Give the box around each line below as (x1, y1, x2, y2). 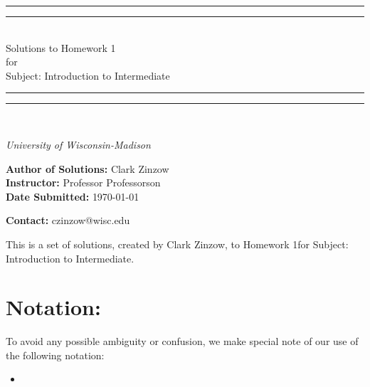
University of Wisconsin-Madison (6, 137, 151, 152)
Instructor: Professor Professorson (6, 175, 161, 190)
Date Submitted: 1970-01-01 (6, 189, 139, 203)
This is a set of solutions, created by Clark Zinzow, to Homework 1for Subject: (6, 236, 349, 251)
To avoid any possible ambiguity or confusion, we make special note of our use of (6, 334, 359, 349)
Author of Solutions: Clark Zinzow (6, 161, 169, 176)
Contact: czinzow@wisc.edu (6, 213, 130, 228)
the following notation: (6, 347, 105, 362)
